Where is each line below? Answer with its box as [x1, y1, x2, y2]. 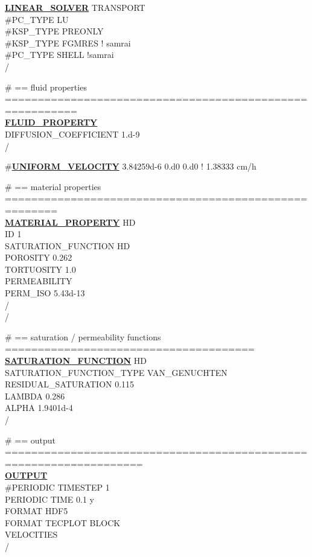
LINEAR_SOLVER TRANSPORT [5, 1, 145, 13]
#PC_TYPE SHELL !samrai [5, 48, 114, 61]
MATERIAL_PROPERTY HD [5, 215, 136, 228]
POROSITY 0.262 [5, 251, 72, 264]
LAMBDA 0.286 [5, 389, 65, 402]
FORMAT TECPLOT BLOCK [5, 516, 121, 529]
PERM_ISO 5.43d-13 [5, 287, 85, 299]
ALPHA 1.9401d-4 [5, 401, 73, 414]
